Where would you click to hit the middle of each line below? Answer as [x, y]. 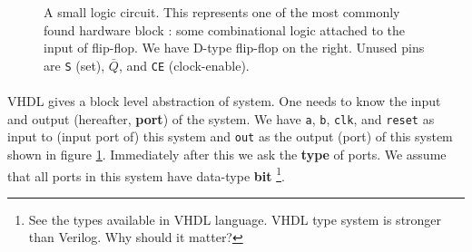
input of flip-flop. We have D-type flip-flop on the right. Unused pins [234, 48]
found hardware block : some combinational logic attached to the [224, 29]
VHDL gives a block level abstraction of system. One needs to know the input [224, 101]
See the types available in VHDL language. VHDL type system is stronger [235, 219]
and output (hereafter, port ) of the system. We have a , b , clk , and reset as [221, 118]
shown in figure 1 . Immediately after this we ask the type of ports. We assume [227, 154]
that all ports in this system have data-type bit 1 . [146, 174]
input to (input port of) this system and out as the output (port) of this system [230, 136]
